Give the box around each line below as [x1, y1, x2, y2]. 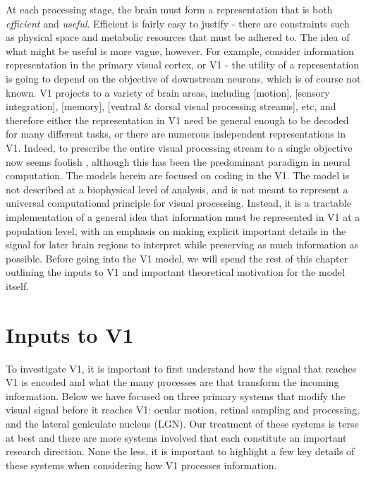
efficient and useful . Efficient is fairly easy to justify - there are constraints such [6, 16, 350, 30]
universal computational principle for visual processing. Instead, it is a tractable [6, 195, 351, 210]
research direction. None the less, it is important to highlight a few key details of [6, 444, 355, 459]
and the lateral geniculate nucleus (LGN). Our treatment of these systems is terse [6, 416, 359, 430]
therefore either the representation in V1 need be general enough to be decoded [6, 112, 349, 127]
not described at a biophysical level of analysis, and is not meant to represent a [6, 181, 348, 196]
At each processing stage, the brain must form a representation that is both [6, 2, 333, 16]
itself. [6, 278, 30, 293]
